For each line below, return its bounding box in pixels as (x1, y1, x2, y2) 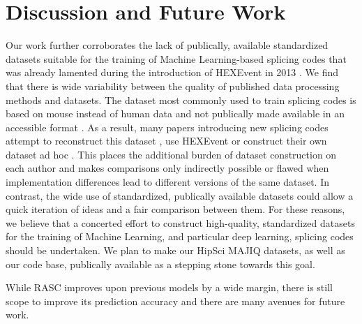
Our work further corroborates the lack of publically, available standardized (6, 38, 329, 52)
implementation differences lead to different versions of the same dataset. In (6, 175, 330, 189)
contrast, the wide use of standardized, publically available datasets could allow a (6, 188, 354, 202)
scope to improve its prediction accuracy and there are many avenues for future (6, 293, 345, 308)
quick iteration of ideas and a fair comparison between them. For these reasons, (6, 202, 345, 216)
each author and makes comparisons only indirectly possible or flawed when (6, 161, 329, 175)
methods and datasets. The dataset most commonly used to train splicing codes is (6, 92, 356, 107)
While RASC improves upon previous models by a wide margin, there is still (6, 280, 333, 295)
